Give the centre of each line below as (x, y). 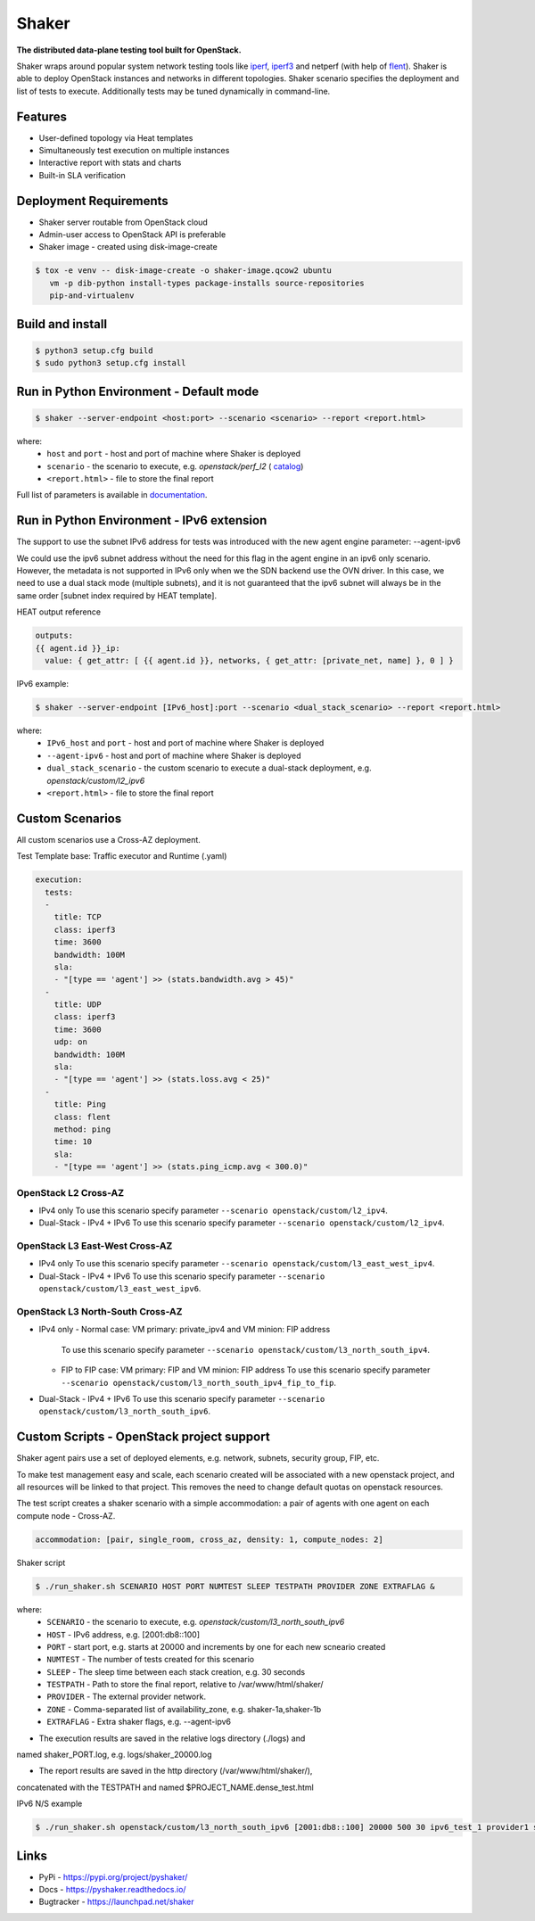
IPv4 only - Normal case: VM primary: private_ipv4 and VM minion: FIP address (185, 1330)
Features (41, 116)
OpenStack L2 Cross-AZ (70, 1192)
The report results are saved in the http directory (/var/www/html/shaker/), (176, 1771)
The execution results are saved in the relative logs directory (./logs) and (172, 1738)
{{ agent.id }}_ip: (78, 648)
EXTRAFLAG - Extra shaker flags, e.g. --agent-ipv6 (139, 1722)
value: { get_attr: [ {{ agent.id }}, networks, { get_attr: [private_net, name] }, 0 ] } (249, 660)
